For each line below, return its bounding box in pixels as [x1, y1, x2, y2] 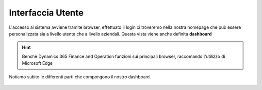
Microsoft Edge [22, 60, 53, 66]
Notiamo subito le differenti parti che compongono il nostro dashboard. [9, 73, 151, 80]
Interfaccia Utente [9, 7, 84, 18]
